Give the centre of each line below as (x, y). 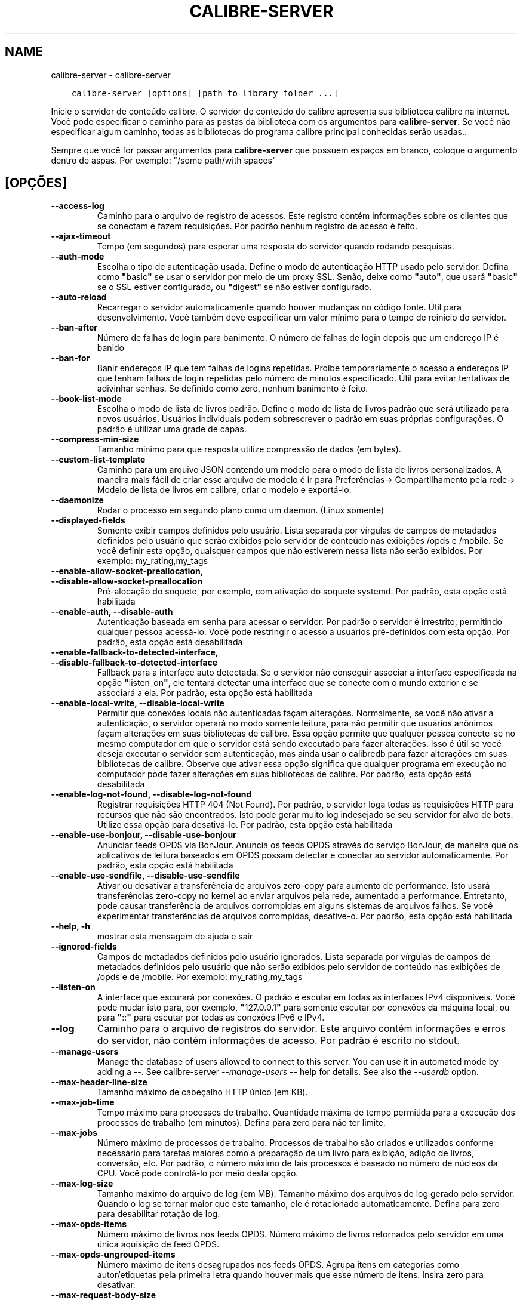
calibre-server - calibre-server (111, 75)
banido (110, 348)
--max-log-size (82, 1184)
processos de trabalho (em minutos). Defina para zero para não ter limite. (241, 1123)
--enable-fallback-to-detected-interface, (135, 652)
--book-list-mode (86, 399)
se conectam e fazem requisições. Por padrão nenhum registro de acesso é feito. (257, 226)
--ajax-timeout (81, 236)
